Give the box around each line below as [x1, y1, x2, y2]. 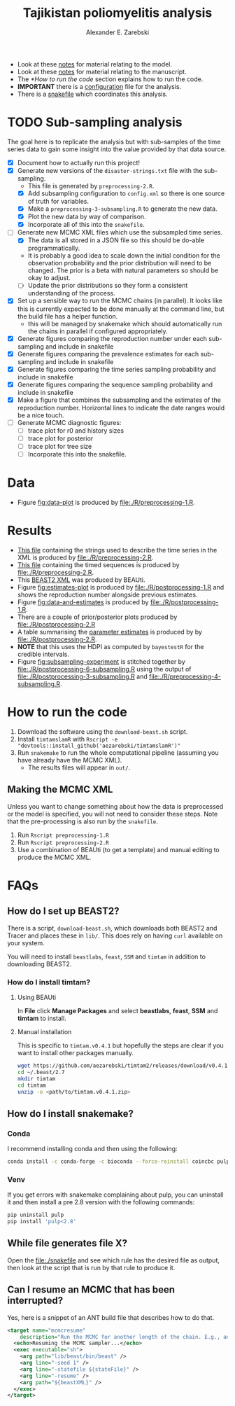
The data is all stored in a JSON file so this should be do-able [27, 236, 205, 244]
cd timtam [17, 1082, 47, 1089]
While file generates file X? [7, 1237, 128, 1249]
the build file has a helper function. [17, 312, 118, 320]
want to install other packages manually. [17, 1049, 134, 1057]
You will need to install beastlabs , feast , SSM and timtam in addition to [7, 952, 206, 961]
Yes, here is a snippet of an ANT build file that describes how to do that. [7, 1313, 215, 1321]
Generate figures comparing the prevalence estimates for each [17, 349, 199, 358]
